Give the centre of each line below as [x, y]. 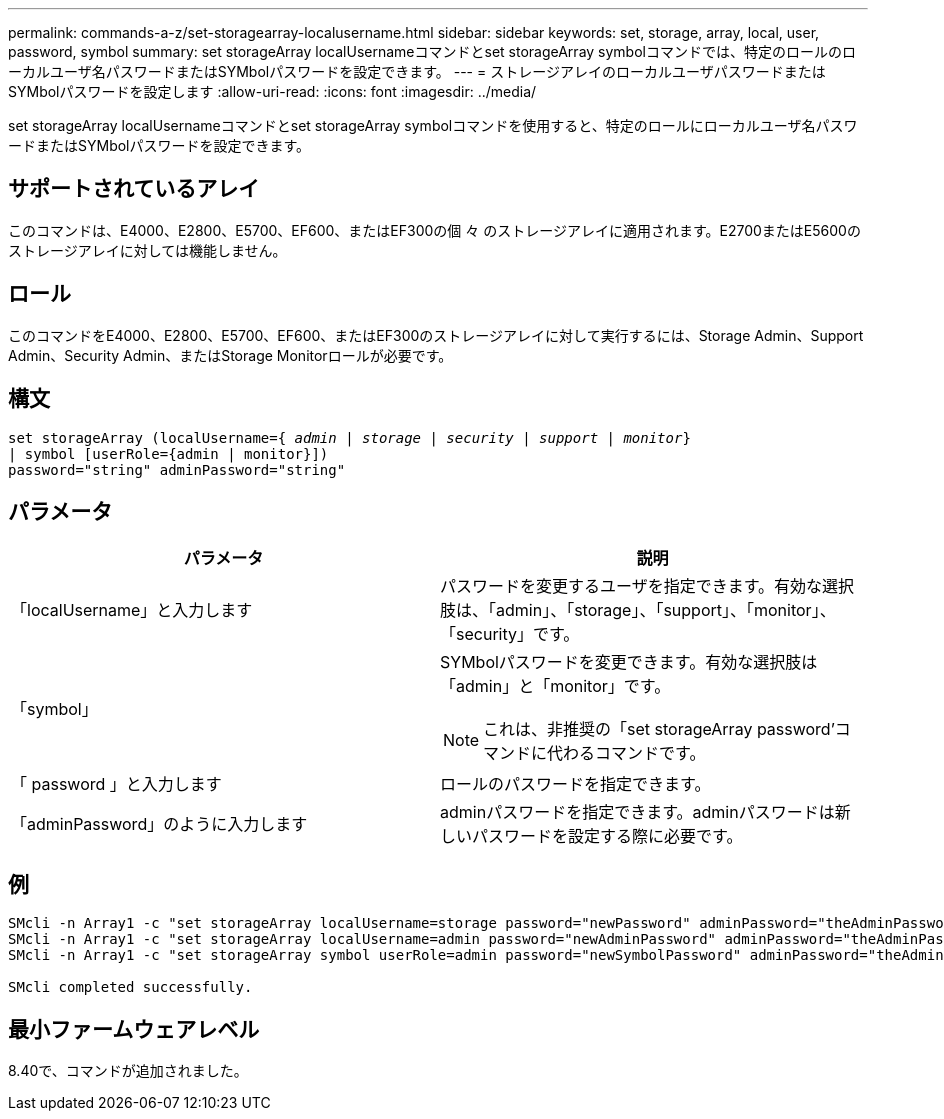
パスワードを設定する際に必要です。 [607, 836]
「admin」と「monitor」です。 [555, 686]
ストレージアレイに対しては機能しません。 [147, 250]
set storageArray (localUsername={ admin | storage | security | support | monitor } [349, 437]
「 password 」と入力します [116, 784]
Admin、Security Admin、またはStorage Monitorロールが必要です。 [230, 355]
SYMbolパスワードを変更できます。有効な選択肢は [629, 662]
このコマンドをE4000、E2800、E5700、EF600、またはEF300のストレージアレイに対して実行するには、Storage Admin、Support [436, 335]
